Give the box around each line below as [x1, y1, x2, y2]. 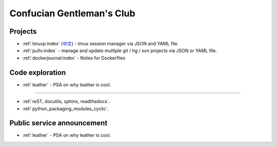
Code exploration [9, 68, 66, 77]
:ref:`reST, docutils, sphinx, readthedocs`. [22, 99, 110, 105]
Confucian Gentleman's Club [9, 8, 135, 19]
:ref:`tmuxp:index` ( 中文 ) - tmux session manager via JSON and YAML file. [22, 41, 179, 47]
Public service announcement [9, 119, 108, 128]
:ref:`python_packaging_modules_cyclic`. [22, 105, 109, 112]
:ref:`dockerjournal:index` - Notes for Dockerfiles [22, 55, 126, 61]
